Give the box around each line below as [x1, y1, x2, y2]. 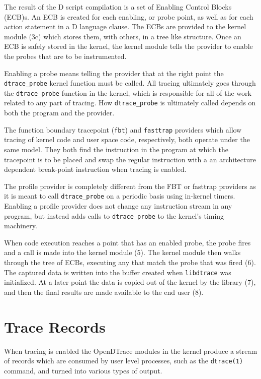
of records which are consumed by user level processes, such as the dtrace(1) [4, 355, 243, 366]
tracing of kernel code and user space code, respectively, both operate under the [4, 134, 250, 145]
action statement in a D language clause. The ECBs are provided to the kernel [4, 21, 246, 32]
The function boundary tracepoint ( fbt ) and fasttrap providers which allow [4, 124, 242, 135]
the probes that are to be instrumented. [4, 50, 127, 61]
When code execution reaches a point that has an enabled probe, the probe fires [4, 237, 251, 247]
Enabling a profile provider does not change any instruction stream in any [4, 201, 232, 211]
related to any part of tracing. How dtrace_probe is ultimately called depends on [4, 97, 256, 108]
